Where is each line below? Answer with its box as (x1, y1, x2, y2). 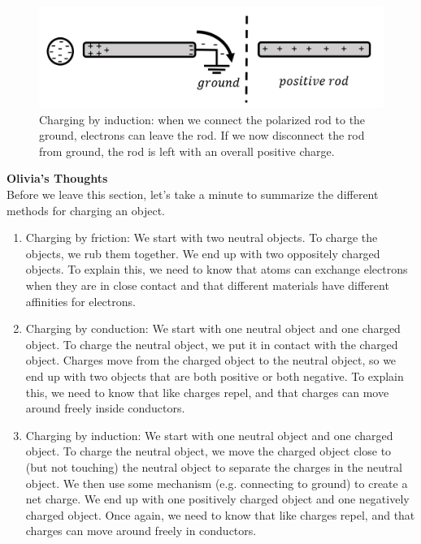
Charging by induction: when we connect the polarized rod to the (39, 110, 366, 127)
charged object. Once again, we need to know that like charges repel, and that (25, 506, 415, 523)
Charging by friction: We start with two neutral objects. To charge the (25, 229, 378, 246)
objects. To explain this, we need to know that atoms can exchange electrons (25, 261, 408, 278)
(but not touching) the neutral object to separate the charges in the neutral (25, 458, 402, 475)
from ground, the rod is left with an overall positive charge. (39, 142, 335, 159)
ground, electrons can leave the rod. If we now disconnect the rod (39, 127, 365, 144)
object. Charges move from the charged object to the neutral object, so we (25, 352, 397, 369)
